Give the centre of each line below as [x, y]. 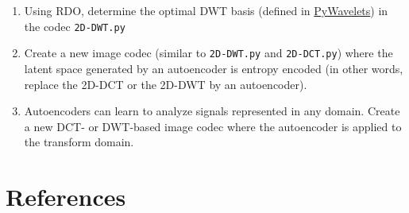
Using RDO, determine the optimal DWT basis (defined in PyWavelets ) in [206, 10]
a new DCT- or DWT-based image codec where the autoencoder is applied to [213, 126]
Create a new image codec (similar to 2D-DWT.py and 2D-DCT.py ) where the [208, 53]
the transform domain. [79, 142]
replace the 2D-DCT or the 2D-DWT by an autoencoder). [166, 84]
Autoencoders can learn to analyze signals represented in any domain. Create [212, 111]
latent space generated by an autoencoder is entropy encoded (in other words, [214, 68]
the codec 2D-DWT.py [75, 26]
